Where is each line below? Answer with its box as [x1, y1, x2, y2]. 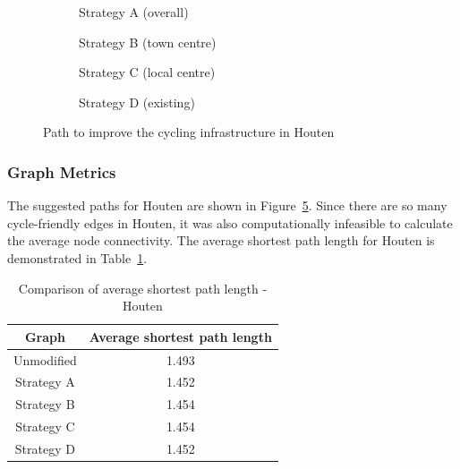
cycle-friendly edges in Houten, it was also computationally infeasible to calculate [7, 213, 453, 232]
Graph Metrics [7, 160, 116, 183]
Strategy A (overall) [79, 3, 189, 21]
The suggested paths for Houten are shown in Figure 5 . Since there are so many [7, 196, 447, 215]
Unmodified [13, 350, 77, 369]
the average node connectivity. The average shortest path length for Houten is [7, 231, 435, 250]
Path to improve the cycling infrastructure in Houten [43, 123, 335, 141]
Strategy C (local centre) [79, 63, 216, 81]
